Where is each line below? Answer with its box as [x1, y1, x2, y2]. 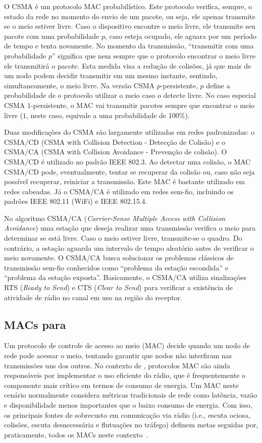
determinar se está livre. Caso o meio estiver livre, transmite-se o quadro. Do [4, 233, 242, 243]
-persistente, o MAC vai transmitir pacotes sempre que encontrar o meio [30, 99, 255, 110]
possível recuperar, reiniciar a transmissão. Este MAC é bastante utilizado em [4, 176, 245, 187]
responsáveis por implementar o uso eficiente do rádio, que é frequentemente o [4, 370, 246, 380]
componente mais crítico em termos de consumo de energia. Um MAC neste [4, 379, 239, 390]
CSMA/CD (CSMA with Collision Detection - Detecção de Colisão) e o [4, 136, 226, 147]
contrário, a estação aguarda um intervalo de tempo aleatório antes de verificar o [4, 242, 254, 253]
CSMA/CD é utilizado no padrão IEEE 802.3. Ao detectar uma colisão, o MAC [4, 156, 251, 167]
